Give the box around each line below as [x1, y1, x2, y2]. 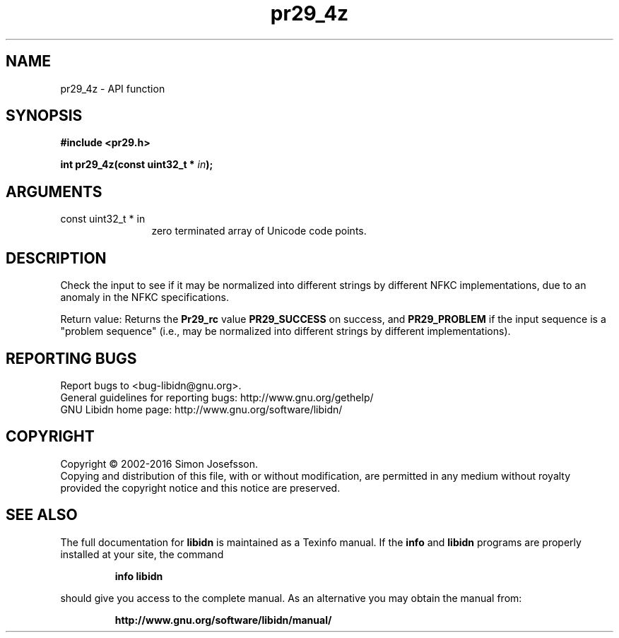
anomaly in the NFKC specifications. [60, 291, 229, 304]
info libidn [114, 569, 163, 582]
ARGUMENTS [6, 182, 102, 201]
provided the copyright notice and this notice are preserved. [60, 481, 341, 494]
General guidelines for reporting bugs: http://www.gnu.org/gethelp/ [60, 391, 374, 403]
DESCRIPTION [6, 249, 107, 267]
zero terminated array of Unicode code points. [151, 225, 367, 237]
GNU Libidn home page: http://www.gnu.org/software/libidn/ [60, 403, 343, 415]
